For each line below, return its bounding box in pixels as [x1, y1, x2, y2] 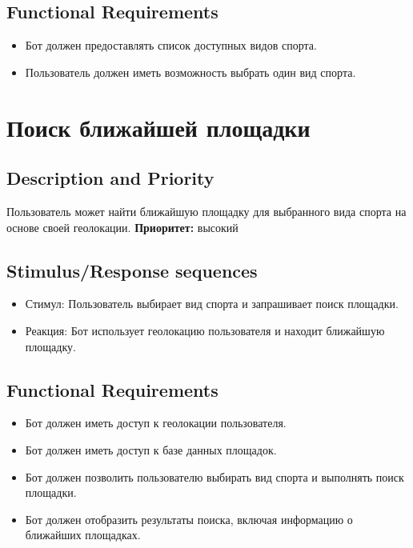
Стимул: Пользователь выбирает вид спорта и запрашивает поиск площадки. [25, 295, 399, 312]
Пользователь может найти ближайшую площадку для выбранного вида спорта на [6, 202, 407, 219]
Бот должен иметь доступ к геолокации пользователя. [25, 414, 287, 431]
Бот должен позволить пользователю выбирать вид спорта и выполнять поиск [25, 468, 404, 485]
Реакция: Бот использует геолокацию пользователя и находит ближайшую [25, 322, 385, 338]
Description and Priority [6, 166, 215, 190]
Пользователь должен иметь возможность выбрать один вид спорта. [25, 63, 356, 80]
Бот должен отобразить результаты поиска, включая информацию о [25, 510, 353, 527]
